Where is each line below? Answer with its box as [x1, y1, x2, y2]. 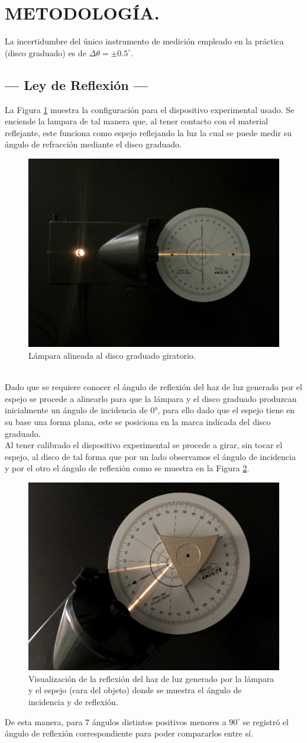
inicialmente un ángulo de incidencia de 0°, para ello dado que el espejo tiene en [5, 404, 295, 416]
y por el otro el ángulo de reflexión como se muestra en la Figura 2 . [5, 462, 250, 474]
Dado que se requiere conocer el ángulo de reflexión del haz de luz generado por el [5, 381, 302, 393]
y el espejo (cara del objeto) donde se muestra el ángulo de [28, 684, 242, 696]
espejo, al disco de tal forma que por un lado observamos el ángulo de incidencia [5, 450, 296, 462]
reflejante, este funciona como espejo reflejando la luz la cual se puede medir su [5, 126, 292, 139]
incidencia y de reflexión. [28, 695, 118, 707]
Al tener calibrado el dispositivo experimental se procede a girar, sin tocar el [5, 439, 283, 451]
